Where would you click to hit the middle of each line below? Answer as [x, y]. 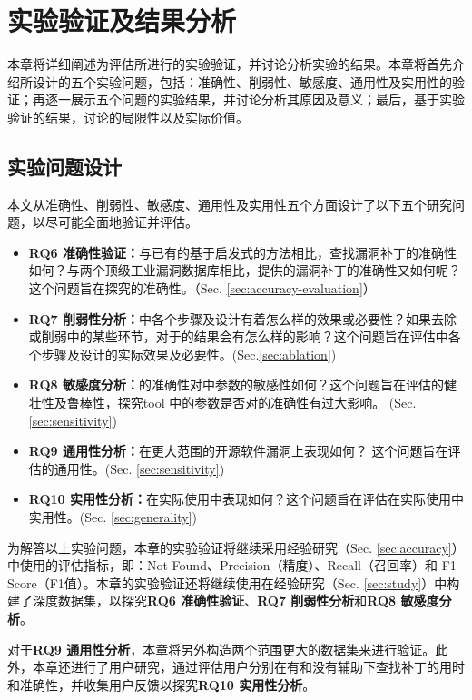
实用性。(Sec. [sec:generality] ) [113, 517]
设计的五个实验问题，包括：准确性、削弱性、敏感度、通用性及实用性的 [242, 81]
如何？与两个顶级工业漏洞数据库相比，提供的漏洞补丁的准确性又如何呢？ [245, 270]
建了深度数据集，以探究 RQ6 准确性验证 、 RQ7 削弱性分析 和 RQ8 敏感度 [223, 601]
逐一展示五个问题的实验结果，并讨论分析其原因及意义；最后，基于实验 [255, 99]
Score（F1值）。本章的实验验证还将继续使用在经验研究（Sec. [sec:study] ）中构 [234, 582]
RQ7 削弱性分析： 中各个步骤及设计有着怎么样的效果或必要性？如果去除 [242, 318]
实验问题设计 [64, 166]
